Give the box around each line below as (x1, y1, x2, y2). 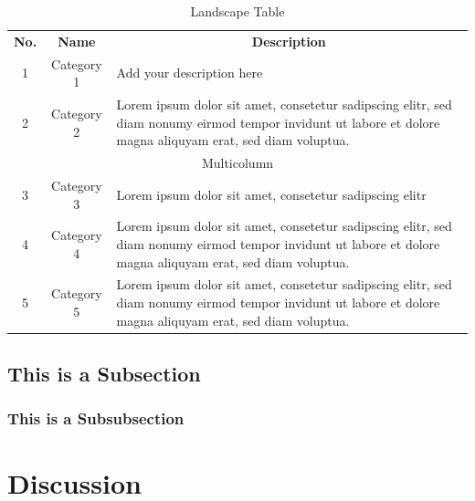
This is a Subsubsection (7, 407, 185, 430)
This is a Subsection (7, 360, 201, 388)
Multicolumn (201, 153, 274, 172)
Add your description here (116, 63, 263, 82)
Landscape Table (190, 2, 285, 20)
